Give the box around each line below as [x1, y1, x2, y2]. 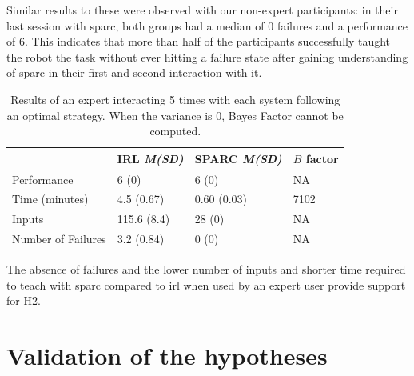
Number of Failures [12, 230, 106, 247]
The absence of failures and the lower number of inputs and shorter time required [6, 261, 406, 278]
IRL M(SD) [117, 150, 184, 166]
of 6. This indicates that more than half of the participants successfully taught [6, 33, 391, 50]
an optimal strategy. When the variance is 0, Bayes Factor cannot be [6, 106, 344, 123]
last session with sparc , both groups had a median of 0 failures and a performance [6, 17, 408, 34]
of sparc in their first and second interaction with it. [6, 64, 262, 81]
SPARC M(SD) [194, 150, 282, 166]
